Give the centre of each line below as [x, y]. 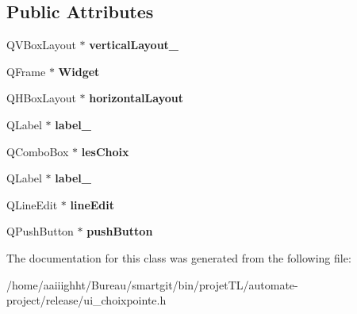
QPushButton [40, 231]
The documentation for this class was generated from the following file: [179, 257]
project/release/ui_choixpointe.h [86, 300]
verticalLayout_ [134, 45]
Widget [79, 71]
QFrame [26, 71]
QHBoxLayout [41, 98]
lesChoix [105, 151]
